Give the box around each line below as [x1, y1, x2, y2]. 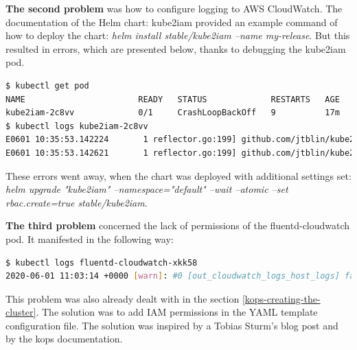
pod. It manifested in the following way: [5, 231, 174, 246]
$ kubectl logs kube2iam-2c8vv [5, 121, 148, 131]
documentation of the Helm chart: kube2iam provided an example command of [5, 14, 338, 29]
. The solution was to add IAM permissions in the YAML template [36, 305, 318, 319]
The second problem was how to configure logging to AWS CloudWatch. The [5, 1, 343, 15]
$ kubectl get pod [5, 80, 89, 91]
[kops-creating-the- [242, 291, 321, 305]
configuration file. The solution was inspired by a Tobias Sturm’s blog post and [5, 318, 338, 332]
